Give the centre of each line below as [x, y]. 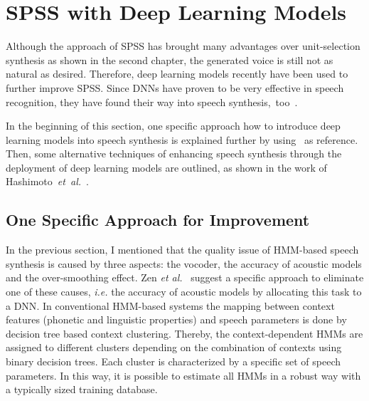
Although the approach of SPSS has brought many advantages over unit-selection [183, 46]
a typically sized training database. [82, 389]
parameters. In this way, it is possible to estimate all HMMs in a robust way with [183, 375]
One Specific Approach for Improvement [158, 220]
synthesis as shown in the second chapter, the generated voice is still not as [170, 59]
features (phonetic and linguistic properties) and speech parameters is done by [176, 319]
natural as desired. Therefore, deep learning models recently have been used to [177, 74]
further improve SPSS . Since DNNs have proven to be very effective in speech [175, 87]
